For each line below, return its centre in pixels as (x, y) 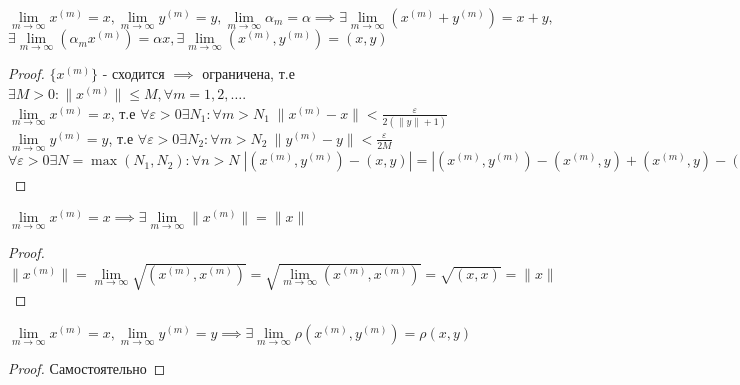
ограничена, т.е (248, 73)
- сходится (133, 73)
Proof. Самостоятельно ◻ (87, 368)
